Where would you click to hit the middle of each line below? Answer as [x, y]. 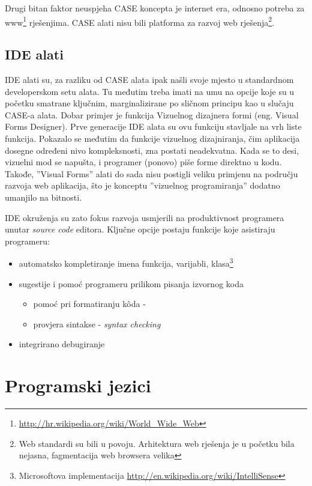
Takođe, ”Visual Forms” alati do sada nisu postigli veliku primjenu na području [151, 173]
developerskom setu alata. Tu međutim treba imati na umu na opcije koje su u [150, 91]
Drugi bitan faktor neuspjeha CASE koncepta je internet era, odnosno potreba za [155, 8]
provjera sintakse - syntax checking [97, 323]
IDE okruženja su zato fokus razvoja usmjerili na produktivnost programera [145, 217]
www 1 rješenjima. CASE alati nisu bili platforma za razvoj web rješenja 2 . [140, 21]
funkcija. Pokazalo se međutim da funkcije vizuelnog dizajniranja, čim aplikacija [152, 138]
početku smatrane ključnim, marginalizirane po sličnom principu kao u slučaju [149, 103]
